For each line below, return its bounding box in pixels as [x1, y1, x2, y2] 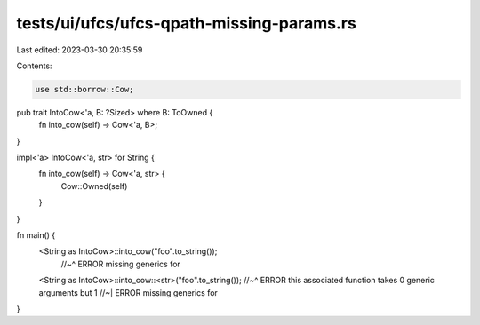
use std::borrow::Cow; [35, 84, 134, 94]
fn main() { [16, 230, 56, 241]
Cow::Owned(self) [60, 180, 128, 191]
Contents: [16, 60, 52, 71]
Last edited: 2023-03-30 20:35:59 [16, 44, 143, 55]
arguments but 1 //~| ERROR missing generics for [38, 287, 218, 297]
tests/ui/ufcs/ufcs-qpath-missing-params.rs [16, 13, 357, 33]
